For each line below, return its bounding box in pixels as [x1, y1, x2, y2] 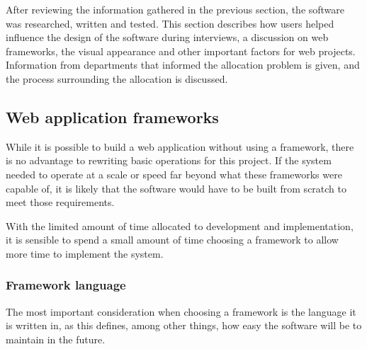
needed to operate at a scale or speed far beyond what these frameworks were [6, 166, 342, 181]
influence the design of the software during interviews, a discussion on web [6, 30, 329, 45]
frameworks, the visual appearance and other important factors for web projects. [6, 43, 356, 58]
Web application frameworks [6, 105, 219, 127]
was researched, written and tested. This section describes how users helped [6, 16, 334, 30]
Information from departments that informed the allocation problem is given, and [6, 57, 360, 72]
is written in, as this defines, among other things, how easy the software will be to [6, 318, 362, 333]
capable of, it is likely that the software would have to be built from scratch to [6, 181, 346, 195]
